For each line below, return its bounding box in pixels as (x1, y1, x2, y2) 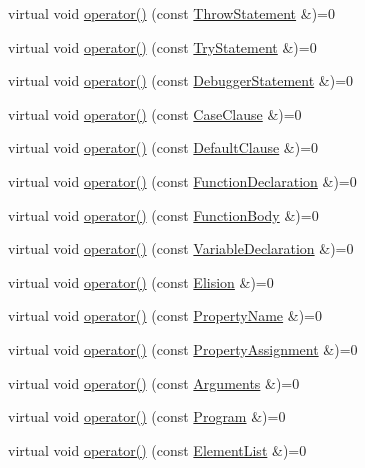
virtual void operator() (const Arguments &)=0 (8, 372, 300, 393)
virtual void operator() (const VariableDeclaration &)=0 (8, 238, 354, 259)
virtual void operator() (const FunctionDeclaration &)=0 (8, 170, 357, 191)
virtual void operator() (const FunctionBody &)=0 (8, 204, 319, 225)
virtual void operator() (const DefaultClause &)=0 (8, 137, 319, 158)
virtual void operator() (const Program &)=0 (8, 406, 286, 427)
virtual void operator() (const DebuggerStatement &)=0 (8, 70, 354, 91)
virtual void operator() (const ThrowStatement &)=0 (8, 3, 335, 23)
